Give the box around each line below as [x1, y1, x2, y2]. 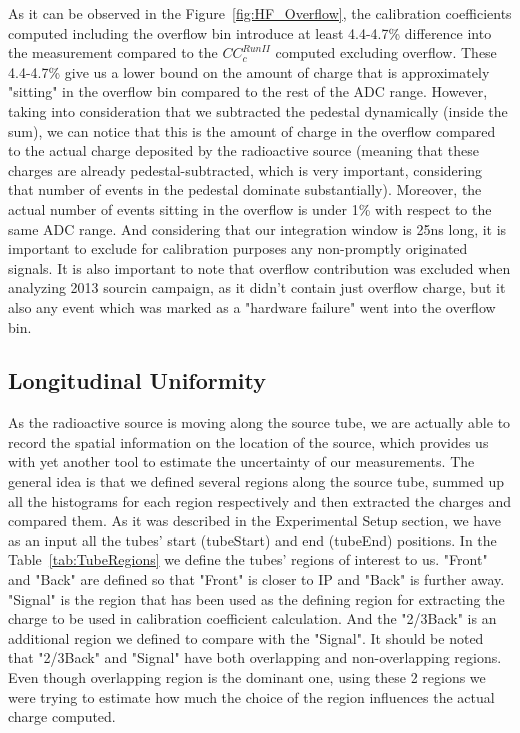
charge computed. [8, 706, 116, 727]
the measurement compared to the [8, 42, 218, 63]
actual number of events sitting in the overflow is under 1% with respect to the [8, 198, 492, 219]
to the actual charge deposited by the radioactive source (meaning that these [8, 140, 479, 161]
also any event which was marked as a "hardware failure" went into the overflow [8, 296, 496, 317]
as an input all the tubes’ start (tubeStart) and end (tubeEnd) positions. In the [8, 529, 497, 550]
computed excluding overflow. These [275, 42, 497, 63]
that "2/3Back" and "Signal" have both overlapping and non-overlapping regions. [8, 647, 502, 668]
